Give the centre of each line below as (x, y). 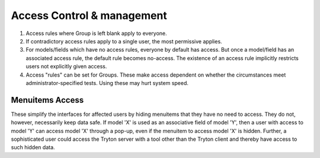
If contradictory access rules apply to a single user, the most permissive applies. (124, 41)
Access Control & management (89, 15)
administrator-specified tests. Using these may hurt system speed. (107, 83)
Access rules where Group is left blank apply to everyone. (96, 33)
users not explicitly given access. (66, 67)
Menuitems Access (47, 100)
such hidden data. (33, 147)
